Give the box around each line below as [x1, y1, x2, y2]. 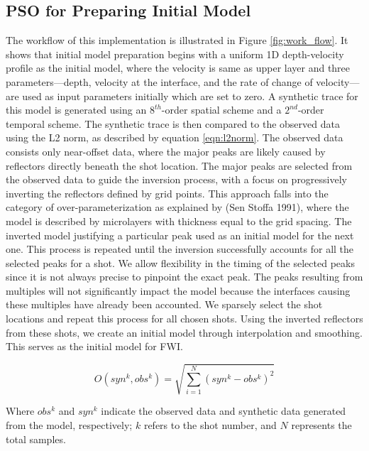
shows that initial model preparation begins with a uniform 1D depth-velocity [6, 46, 344, 61]
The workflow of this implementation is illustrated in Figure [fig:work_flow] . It [6, 33, 348, 48]
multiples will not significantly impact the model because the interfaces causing [6, 283, 351, 298]
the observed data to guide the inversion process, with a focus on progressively [6, 172, 347, 187]
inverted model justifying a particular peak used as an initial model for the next [6, 227, 354, 242]
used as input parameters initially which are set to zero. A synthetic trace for [22, 88, 358, 103]
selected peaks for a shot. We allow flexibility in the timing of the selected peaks [6, 255, 355, 270]
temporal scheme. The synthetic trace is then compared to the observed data [6, 116, 340, 131]
